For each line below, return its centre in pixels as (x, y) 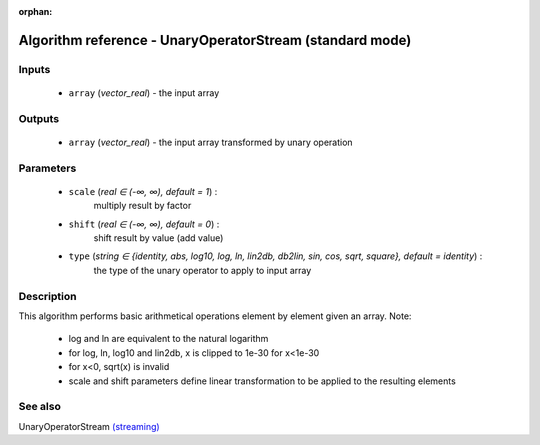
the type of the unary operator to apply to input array (202, 270)
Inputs (34, 69)
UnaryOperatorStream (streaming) (89, 426)
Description (47, 296)
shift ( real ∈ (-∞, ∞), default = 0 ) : (144, 224)
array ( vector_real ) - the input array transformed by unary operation (211, 142)
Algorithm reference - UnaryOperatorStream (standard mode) (215, 40)
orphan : (35, 11)
